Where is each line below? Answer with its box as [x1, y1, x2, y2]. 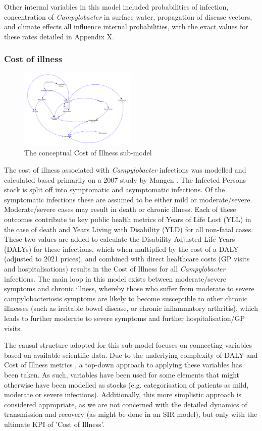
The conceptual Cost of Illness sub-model [24, 147, 152, 158]
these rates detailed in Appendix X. [4, 31, 114, 41]
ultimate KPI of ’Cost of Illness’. [4, 418, 104, 429]
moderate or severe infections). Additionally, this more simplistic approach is [4, 389, 242, 400]
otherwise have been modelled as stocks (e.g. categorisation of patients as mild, [4, 379, 249, 390]
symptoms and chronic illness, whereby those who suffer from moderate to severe [4, 283, 254, 294]
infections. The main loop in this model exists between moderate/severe [4, 273, 226, 284]
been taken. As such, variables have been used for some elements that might [4, 369, 239, 380]
